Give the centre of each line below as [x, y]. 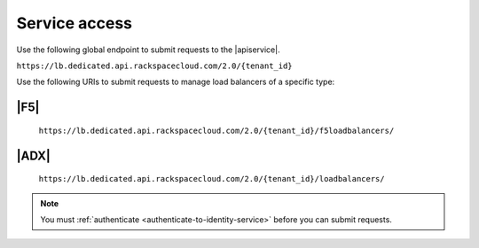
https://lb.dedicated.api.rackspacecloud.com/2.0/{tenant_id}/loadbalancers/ [212, 179]
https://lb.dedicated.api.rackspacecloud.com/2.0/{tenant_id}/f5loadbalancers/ [216, 130]
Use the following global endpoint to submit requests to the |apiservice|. [148, 50]
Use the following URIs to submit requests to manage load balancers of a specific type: [176, 82]
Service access [75, 23]
